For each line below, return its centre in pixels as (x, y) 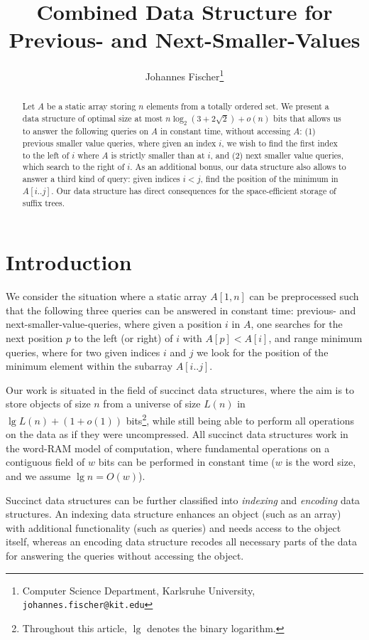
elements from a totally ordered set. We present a (238, 106)
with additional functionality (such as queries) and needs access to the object (174, 527)
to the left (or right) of (123, 338)
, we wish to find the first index (280, 143)
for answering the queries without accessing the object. (125, 556)
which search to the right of (73, 167)
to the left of (46, 155)
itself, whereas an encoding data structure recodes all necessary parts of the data (182, 542)
